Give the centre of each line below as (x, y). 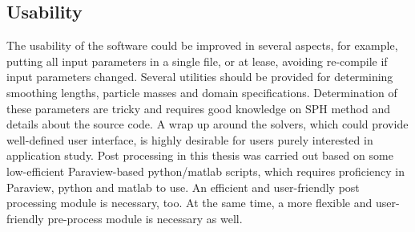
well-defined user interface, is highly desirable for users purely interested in (190, 139)
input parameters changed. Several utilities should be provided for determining (200, 77)
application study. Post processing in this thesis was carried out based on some (200, 155)
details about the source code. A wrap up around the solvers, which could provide (207, 124)
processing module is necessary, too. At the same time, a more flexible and (189, 203)
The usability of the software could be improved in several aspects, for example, (202, 45)
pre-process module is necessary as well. (145, 218)
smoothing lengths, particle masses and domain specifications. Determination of (202, 92)
